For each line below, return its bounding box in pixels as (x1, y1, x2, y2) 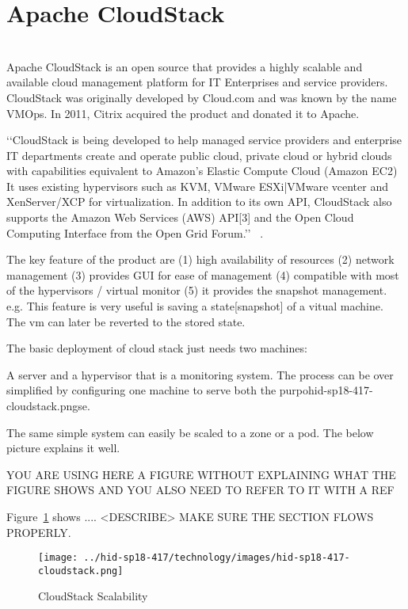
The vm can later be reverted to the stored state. (6, 313, 246, 329)
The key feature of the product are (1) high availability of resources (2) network (6, 251, 395, 268)
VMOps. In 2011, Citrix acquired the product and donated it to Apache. (6, 105, 360, 121)
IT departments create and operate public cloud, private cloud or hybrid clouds (6, 147, 392, 163)
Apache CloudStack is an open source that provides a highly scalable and (6, 58, 363, 74)
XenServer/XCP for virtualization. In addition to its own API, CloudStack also (6, 193, 392, 210)
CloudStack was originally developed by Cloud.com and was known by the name (6, 89, 397, 105)
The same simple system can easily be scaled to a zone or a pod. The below (6, 424, 374, 440)
